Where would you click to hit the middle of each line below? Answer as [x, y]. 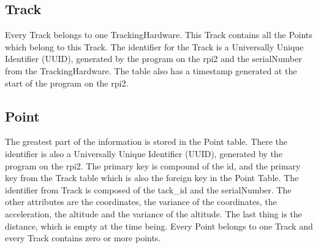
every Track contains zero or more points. [83, 238]
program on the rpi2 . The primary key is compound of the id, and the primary [153, 165]
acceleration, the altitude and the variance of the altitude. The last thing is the [153, 213]
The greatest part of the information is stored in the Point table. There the [146, 141]
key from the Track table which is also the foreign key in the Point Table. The [152, 178]
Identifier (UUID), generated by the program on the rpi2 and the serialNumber [153, 59]
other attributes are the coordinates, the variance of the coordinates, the [141, 202]
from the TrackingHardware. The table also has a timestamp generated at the [151, 70]
